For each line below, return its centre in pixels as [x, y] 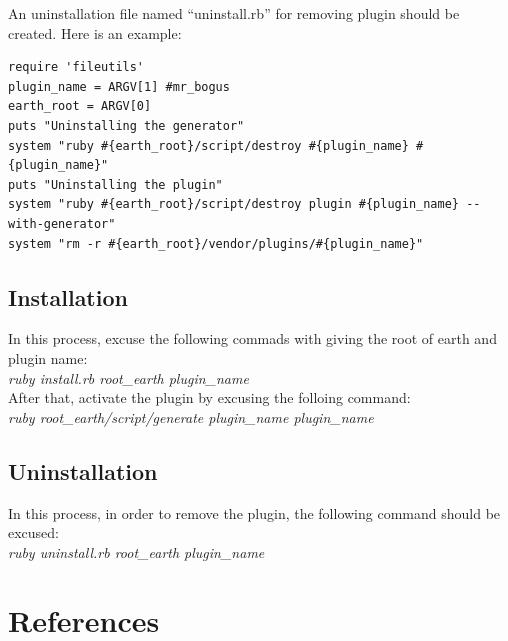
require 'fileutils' [76, 67]
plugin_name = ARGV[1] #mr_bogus [119, 86]
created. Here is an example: [95, 32]
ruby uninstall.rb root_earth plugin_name [136, 551]
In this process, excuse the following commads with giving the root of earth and [252, 338]
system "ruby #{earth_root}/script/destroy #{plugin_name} [208, 145]
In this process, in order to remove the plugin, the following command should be [254, 512]
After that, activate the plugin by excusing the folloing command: [209, 397]
